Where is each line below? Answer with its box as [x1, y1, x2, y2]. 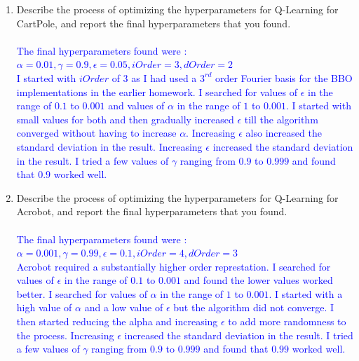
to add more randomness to [228, 314, 346, 329]
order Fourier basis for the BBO [215, 70, 353, 85]
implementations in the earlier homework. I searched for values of [16, 84, 297, 99]
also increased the [245, 125, 322, 140]
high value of [16, 300, 72, 315]
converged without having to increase [16, 125, 177, 140]
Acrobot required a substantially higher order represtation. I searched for [16, 259, 331, 273]
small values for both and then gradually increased [16, 111, 234, 126]
